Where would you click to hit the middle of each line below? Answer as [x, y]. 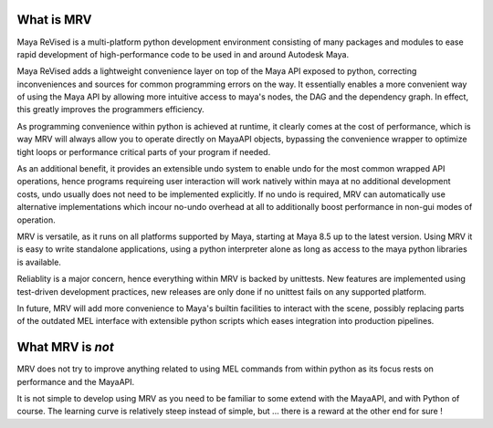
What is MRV [54, 20]
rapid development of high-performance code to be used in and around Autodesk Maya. [183, 54]
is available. [39, 262]
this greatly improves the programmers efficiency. [110, 110]
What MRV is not [65, 347]
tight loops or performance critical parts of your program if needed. [144, 151]
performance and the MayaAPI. [76, 381]
